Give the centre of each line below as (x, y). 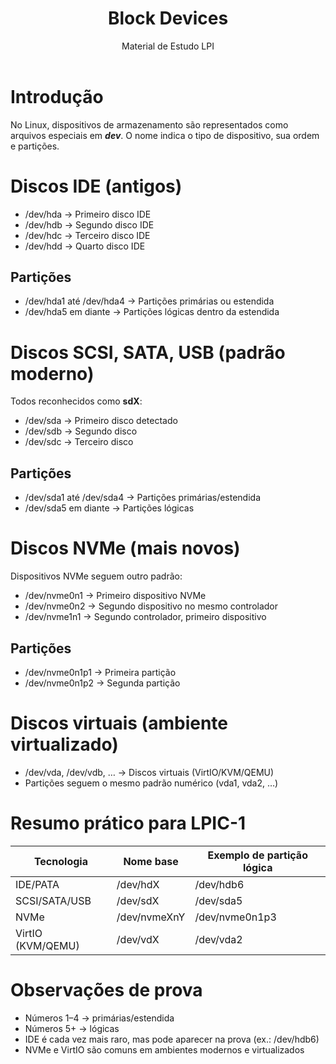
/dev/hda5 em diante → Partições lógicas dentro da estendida (152, 312)
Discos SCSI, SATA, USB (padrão (148, 352)
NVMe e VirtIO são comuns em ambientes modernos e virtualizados (164, 1049)
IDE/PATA (37, 884)
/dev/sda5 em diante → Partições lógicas (109, 508)
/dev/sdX (138, 900)
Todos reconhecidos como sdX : (76, 401)
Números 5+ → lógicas (72, 1028)
